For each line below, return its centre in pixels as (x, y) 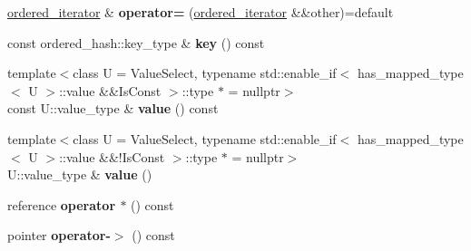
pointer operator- (59, 235)
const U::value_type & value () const (113, 108)
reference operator (62, 204)
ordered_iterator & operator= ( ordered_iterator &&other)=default (201, 12)
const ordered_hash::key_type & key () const (136, 42)
